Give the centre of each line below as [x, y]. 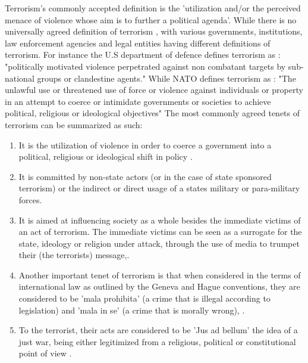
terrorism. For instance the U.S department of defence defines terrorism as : [143, 55]
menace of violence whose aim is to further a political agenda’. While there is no [151, 19]
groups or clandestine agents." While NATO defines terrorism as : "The [166, 78]
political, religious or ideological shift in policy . [106, 156]
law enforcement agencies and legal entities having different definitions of [138, 43]
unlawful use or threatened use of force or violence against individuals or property [154, 90]
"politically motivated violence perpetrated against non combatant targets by [145, 66]
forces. [30, 199]
